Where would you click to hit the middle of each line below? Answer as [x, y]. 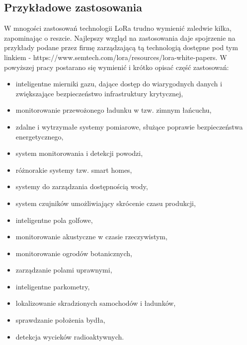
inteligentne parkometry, [53, 286]
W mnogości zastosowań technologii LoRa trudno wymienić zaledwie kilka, [118, 28]
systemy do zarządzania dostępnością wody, [82, 186]
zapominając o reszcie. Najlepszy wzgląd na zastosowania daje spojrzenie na [120, 37]
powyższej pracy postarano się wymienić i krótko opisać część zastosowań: [117, 67]
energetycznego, [40, 136]
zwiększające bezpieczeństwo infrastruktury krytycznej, [99, 93]
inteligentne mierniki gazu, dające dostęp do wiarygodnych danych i [119, 84]
